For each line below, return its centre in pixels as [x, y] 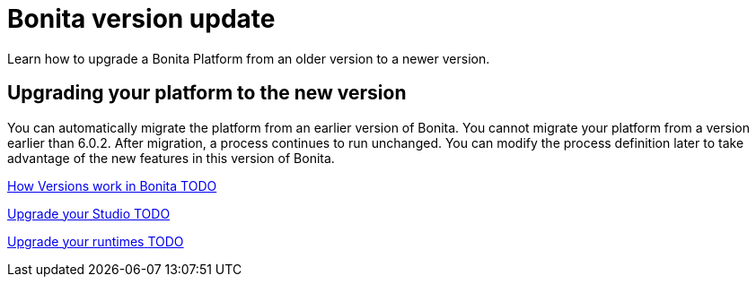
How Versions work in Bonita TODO [112, 185]
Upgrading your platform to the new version [207, 93]
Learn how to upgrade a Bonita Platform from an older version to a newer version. [249, 58]
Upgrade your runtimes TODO [96, 241]
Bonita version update [141, 19]
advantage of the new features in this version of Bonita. [171, 158]
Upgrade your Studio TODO [89, 213]
